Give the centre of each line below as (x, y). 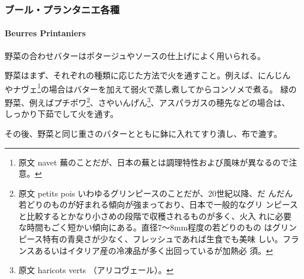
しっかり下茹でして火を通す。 (62, 114)
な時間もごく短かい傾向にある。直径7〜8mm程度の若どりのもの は (145, 227)
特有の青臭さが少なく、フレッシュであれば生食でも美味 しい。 (163, 239)
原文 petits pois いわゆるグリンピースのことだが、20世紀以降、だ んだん (156, 193)
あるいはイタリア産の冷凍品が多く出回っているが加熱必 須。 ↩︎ (154, 250)
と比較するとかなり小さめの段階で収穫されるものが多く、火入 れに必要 (155, 216)
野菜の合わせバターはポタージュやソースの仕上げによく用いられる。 (135, 55)
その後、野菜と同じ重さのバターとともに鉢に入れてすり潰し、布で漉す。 (144, 133)
